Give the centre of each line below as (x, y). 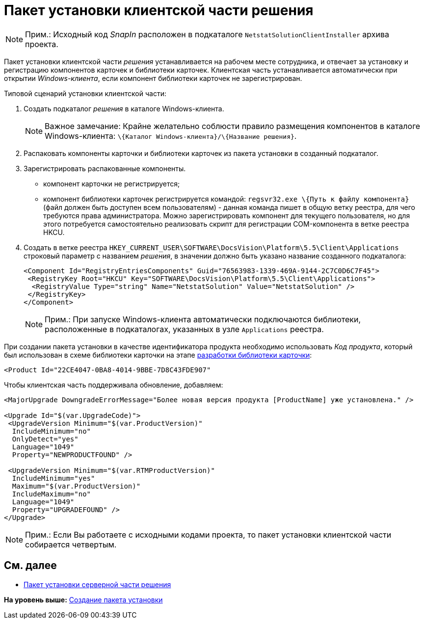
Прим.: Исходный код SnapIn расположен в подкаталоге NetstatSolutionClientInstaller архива (207, 34)
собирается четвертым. (71, 544)
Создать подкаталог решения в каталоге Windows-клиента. (124, 108)
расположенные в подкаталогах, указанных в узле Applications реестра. (184, 329)
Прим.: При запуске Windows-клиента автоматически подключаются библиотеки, (203, 319)
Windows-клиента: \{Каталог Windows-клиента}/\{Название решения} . (171, 136)
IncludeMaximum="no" (52, 494)
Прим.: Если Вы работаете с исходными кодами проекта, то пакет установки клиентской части (208, 534)
